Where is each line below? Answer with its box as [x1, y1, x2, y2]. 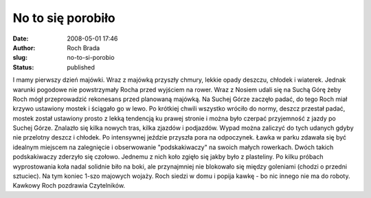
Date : [12, 34, 29, 43]
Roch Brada [67, 43, 100, 52]
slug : [12, 54, 27, 62]
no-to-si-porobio [67, 54, 115, 62]
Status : [12, 63, 34, 71]
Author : [12, 43, 36, 52]
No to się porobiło [12, 10, 116, 25]
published [67, 63, 95, 71]
